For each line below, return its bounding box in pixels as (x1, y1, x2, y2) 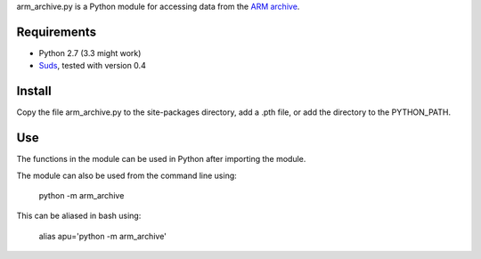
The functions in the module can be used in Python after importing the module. (16, 154, 306, 165)
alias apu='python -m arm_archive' (38, 231, 167, 241)
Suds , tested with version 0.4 (38, 61, 146, 71)
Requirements (16, 24, 97, 39)
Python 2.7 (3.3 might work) (38, 47, 142, 58)
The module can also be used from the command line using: (16, 170, 238, 181)
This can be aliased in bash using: (16, 210, 142, 222)
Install (16, 84, 53, 99)
